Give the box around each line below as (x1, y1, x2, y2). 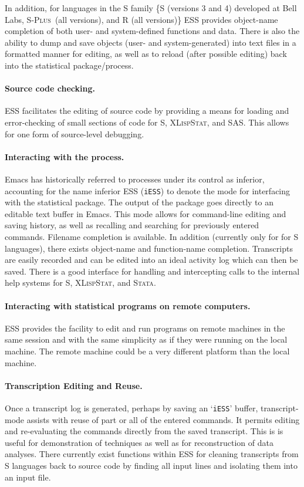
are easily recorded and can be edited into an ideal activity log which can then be (5, 253, 298, 266)
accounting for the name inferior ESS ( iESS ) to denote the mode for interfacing (5, 184, 291, 197)
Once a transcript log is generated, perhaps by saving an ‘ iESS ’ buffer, (5, 401, 258, 414)
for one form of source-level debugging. (5, 127, 144, 140)
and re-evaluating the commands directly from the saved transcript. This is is (5, 425, 283, 437)
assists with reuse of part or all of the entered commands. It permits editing (26, 413, 300, 425)
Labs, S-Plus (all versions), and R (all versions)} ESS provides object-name (5, 13, 278, 25)
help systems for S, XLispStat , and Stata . (5, 276, 156, 289)
